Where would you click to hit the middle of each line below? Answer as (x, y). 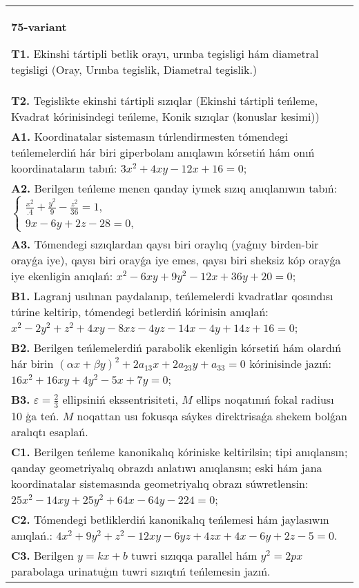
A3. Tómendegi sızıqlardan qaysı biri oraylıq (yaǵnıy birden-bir (165, 244)
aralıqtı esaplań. (50, 431)
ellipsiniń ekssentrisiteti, (120, 400)
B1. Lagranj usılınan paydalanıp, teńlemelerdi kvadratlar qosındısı (172, 296)
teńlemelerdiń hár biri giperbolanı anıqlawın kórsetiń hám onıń (163, 152)
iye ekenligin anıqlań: (62, 276)
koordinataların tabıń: (64, 168)
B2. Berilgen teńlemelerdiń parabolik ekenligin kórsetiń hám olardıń (176, 348)
